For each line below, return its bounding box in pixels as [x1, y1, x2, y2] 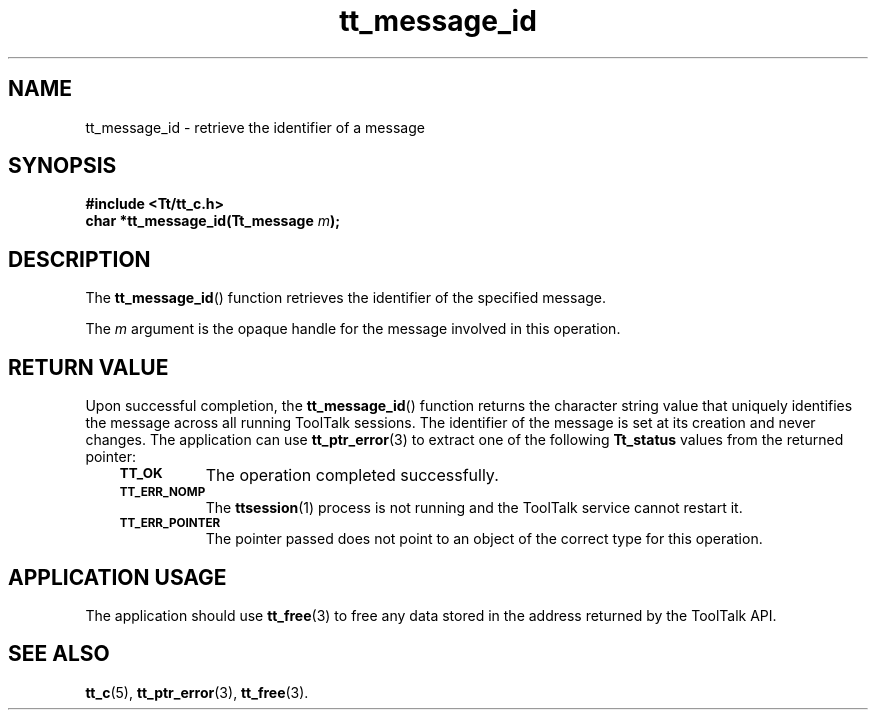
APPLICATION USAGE [8, 564, 227, 590]
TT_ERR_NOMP [119, 485, 206, 500]
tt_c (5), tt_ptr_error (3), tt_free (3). [85, 683, 309, 701]
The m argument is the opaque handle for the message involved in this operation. [85, 320, 621, 338]
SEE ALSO [8, 641, 110, 667]
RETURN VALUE [8, 354, 169, 380]
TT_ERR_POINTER [119, 516, 221, 531]
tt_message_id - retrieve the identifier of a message [85, 118, 425, 136]
